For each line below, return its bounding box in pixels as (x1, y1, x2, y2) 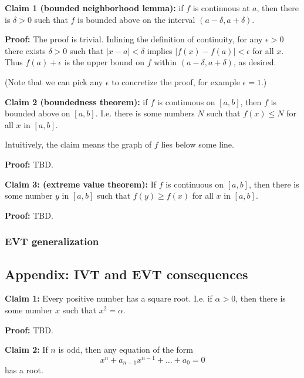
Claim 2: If (5, 343, 48, 356)
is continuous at (192, 2, 250, 14)
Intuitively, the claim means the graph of (5, 138, 152, 150)
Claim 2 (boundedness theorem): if (5, 95, 148, 108)
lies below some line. (161, 138, 234, 150)
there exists (5, 44, 46, 56)
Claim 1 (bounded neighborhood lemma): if (5, 2, 184, 14)
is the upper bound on (64, 56, 144, 68)
